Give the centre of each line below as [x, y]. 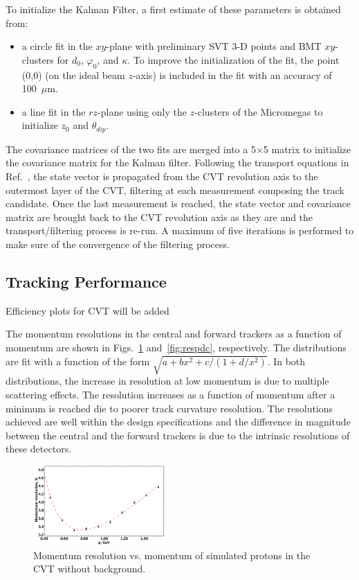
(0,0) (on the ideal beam [73, 74]
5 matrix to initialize [307, 149]
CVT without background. [90, 569]
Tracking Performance [86, 281]
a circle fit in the [57, 46]
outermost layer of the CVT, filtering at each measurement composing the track [175, 190]
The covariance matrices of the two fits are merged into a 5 [131, 149]
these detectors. [39, 449]
